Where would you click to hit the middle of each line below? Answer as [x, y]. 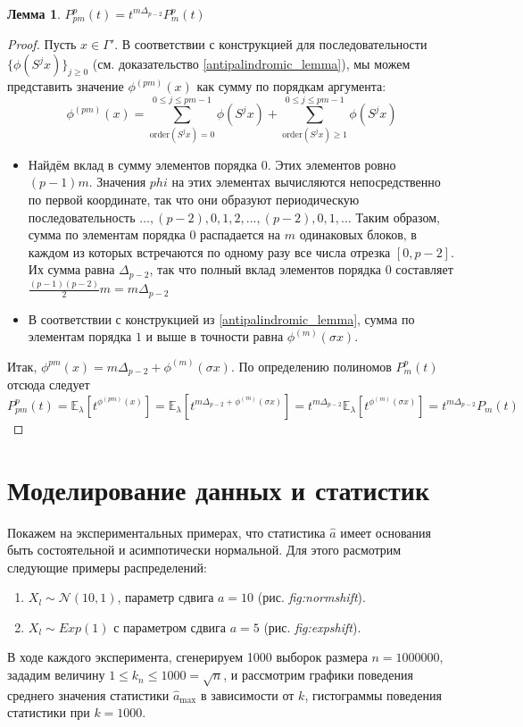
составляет [424, 269]
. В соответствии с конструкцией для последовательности [271, 44]
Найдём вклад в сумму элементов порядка [142, 164]
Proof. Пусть [42, 44]
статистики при [49, 712]
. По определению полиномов [311, 366]
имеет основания [386, 532]
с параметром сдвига [170, 627]
